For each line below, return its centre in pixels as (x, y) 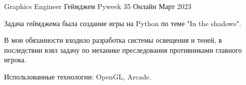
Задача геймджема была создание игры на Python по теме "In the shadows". (123, 23)
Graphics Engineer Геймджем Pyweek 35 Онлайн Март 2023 (98, 6)
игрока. (15, 60)
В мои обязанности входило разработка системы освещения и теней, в (113, 40)
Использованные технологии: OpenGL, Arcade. (78, 76)
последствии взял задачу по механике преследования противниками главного (123, 50)
